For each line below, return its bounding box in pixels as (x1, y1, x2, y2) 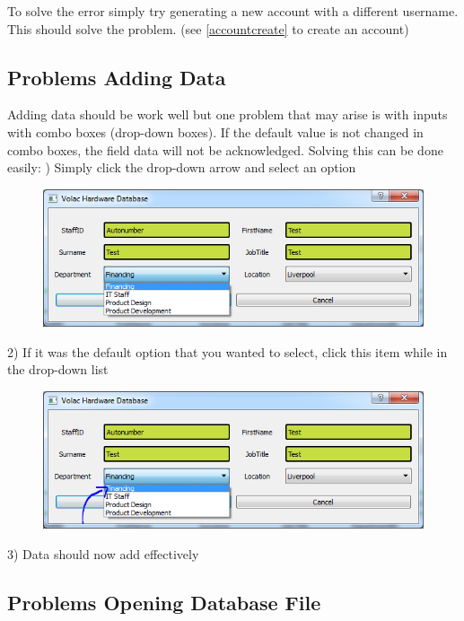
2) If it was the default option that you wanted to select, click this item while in (7, 342, 448, 361)
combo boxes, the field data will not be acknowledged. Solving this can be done (7, 140, 443, 159)
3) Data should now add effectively (7, 544, 199, 563)
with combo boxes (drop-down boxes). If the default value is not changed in (7, 122, 424, 141)
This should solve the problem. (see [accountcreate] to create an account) (7, 19, 409, 38)
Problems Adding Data (7, 63, 226, 91)
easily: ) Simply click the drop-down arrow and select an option (7, 158, 356, 177)
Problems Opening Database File (7, 588, 321, 616)
